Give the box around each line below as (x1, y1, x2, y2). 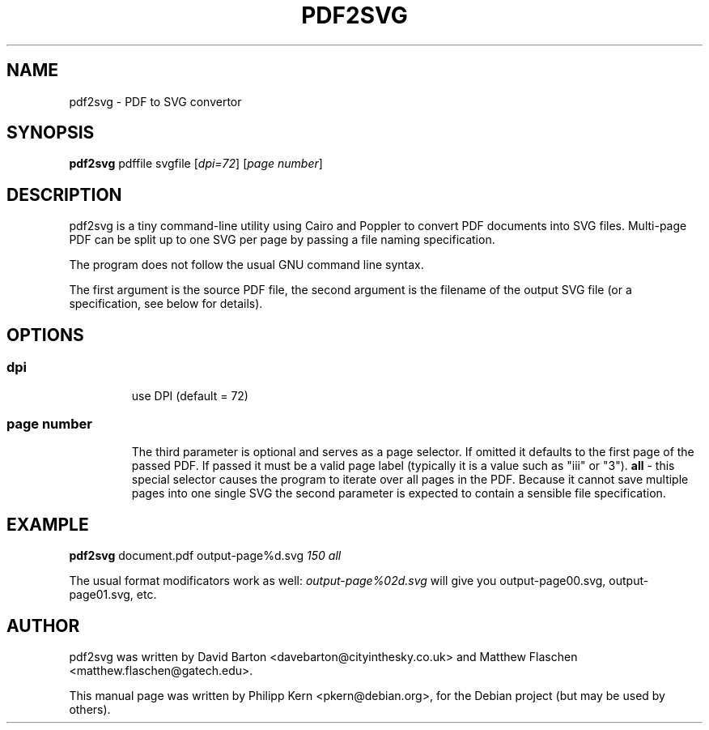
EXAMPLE (6, 514, 89, 535)
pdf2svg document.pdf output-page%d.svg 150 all (69, 549, 342, 563)
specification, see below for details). (69, 297, 263, 311)
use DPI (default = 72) (131, 388, 248, 403)
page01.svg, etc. (69, 587, 157, 602)
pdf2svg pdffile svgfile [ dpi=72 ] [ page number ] (69, 156, 323, 171)
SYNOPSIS (6, 122, 95, 143)
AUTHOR (6, 615, 80, 636)
